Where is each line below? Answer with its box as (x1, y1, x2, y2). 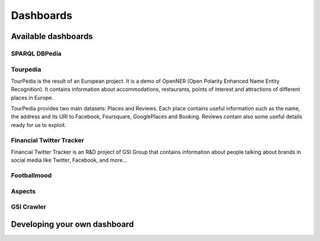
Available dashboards (11, 31, 93, 41)
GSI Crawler (11, 203, 47, 211)
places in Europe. (11, 94, 53, 101)
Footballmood (11, 171, 52, 180)
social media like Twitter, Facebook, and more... (11, 157, 127, 164)
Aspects (11, 187, 36, 195)
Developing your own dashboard (11, 219, 135, 229)
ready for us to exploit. (11, 121, 66, 128)
